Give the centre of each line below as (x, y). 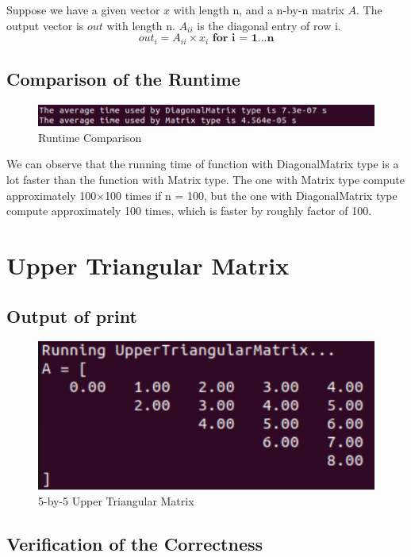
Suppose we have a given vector (83, 10)
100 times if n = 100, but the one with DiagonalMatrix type (251, 195)
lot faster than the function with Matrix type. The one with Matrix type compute (205, 179)
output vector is (45, 25)
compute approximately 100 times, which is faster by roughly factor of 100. (189, 211)
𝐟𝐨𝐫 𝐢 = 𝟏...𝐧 (243, 38)
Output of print (72, 315)
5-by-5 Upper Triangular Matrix (116, 501)
